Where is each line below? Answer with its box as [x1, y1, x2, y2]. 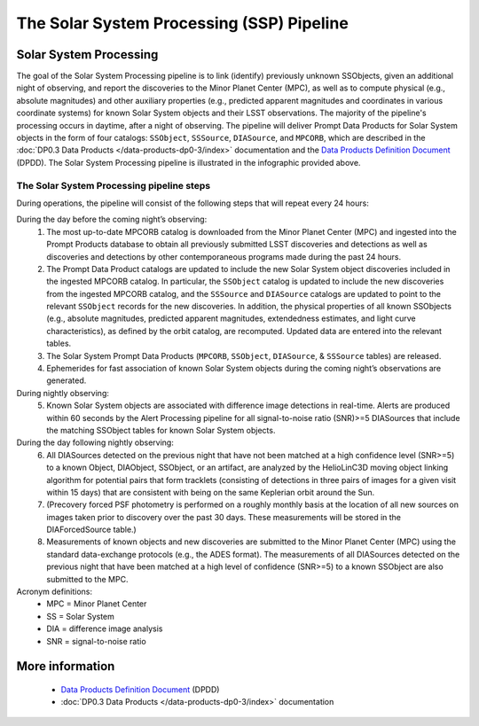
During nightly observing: [16, 387, 110, 398]
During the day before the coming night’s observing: [16, 214, 208, 225]
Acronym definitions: [16, 586, 93, 597]
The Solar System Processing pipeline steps [16, 179, 211, 191]
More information [16, 659, 115, 674]
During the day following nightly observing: [16, 437, 175, 448]
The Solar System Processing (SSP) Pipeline [16, 13, 349, 33]
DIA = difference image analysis [46, 623, 163, 634]
